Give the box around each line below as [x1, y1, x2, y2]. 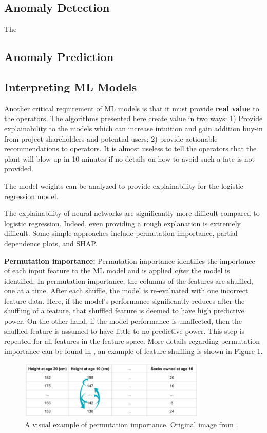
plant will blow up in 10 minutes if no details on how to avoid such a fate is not [4, 153, 255, 164]
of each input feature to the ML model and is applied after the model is [4, 265, 230, 276]
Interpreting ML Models [4, 78, 137, 94]
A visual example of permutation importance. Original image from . [25, 419, 238, 430]
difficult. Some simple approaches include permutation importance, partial [4, 228, 238, 239]
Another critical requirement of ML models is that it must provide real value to [4, 103, 259, 113]
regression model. [4, 190, 59, 201]
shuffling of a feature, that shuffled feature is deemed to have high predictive [4, 305, 244, 316]
